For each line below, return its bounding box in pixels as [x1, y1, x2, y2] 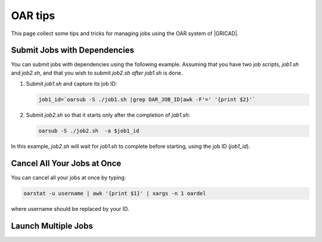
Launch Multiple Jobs [11, 221, 94, 231]
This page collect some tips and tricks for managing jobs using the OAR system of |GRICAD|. [11, 30, 239, 37]
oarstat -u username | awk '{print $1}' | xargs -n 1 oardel [23, 190, 206, 197]
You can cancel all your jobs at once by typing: [11, 174, 126, 181]
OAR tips [11, 9, 55, 22]
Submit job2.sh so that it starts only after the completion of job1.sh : [26, 111, 191, 119]
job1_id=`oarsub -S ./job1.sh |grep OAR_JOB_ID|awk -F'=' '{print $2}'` [38, 96, 256, 103]
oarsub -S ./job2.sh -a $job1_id [38, 128, 140, 134]
